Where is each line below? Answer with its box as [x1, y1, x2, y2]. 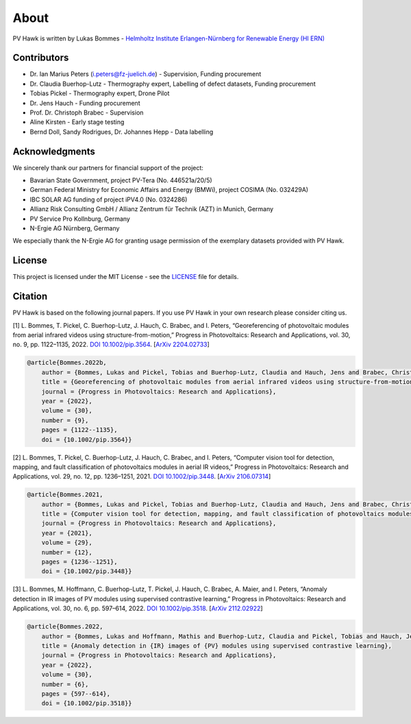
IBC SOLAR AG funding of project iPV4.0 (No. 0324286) [29, 195, 188, 204]
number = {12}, [41, 548, 92, 556]
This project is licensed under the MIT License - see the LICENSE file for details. [12, 273, 239, 281]
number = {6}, [41, 680, 89, 688]
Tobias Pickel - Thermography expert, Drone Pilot [29, 89, 170, 97]
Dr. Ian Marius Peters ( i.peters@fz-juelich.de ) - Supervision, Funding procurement [29, 70, 262, 78]
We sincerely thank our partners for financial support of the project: [12, 163, 203, 171]
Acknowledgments [12, 145, 96, 157]
